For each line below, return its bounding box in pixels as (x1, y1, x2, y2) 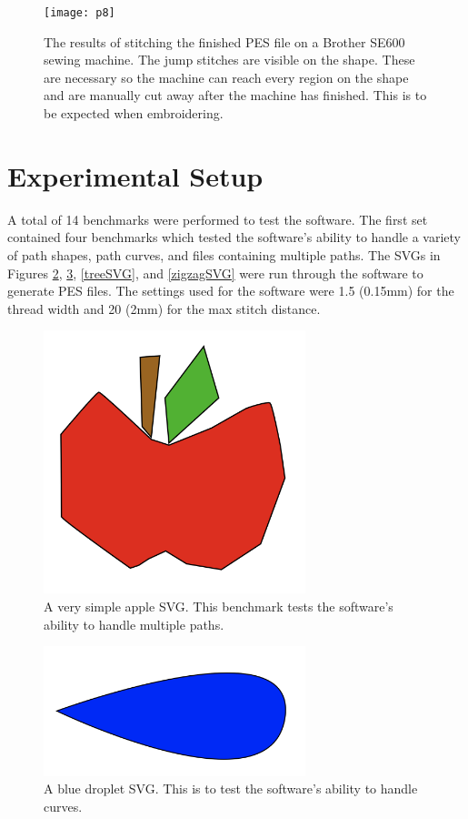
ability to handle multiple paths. (44, 614, 224, 633)
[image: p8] (44, 6, 115, 19)
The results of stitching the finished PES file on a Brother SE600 (44, 32, 405, 51)
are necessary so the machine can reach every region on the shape (44, 67, 409, 86)
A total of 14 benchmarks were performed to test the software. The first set (7, 209, 428, 228)
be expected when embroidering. (44, 104, 224, 123)
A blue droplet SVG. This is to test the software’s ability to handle (44, 779, 418, 798)
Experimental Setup (7, 157, 264, 194)
